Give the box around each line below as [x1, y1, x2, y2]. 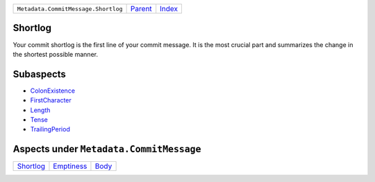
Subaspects [12, 68, 66, 80]
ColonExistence [30, 87, 76, 95]
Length [30, 106, 51, 114]
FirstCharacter [30, 96, 72, 104]
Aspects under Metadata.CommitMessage [12, 143, 201, 155]
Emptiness [53, 161, 87, 171]
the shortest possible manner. [12, 50, 99, 58]
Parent [130, 4, 152, 13]
